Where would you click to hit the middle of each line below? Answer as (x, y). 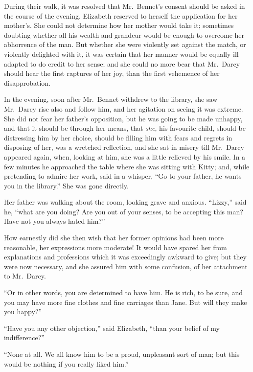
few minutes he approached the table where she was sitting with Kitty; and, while (127, 166)
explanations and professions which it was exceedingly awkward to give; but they (125, 257)
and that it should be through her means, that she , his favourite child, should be (125, 128)
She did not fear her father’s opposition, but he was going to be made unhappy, (123, 118)
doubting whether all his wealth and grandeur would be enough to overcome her (124, 35)
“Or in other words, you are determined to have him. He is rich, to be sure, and (124, 292)
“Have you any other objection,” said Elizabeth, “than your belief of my (112, 328)
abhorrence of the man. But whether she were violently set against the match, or (125, 44)
